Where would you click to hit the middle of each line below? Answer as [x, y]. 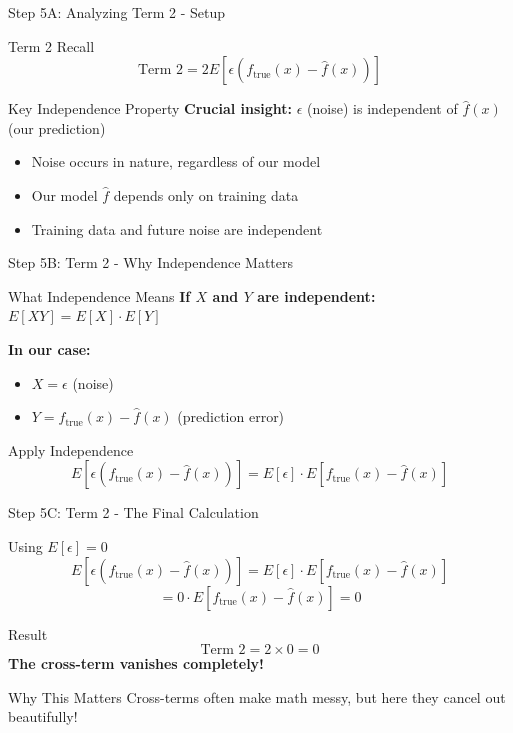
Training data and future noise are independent [177, 228]
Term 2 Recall [51, 45]
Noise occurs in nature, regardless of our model [176, 161]
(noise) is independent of [382, 108]
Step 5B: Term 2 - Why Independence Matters [150, 262]
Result [28, 633]
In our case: [49, 348]
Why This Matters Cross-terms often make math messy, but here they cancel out [257, 696]
